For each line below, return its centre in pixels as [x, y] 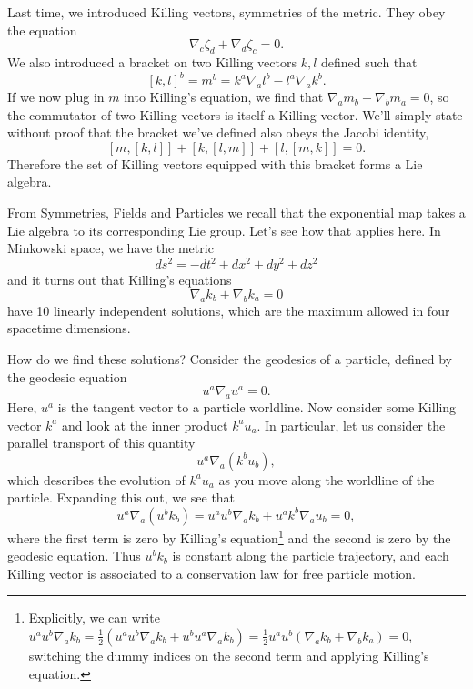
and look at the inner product [145, 425]
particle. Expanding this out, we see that [121, 497]
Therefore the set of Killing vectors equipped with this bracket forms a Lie [215, 163]
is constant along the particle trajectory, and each [311, 556]
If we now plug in [56, 97]
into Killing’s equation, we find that [224, 97]
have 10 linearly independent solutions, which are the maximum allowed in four [229, 310]
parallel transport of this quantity [101, 443]
